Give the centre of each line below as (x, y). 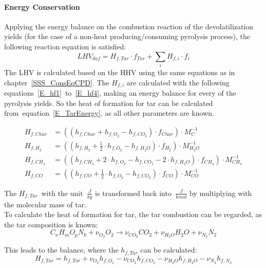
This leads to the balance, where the (61, 250)
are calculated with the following (178, 82)
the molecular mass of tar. (45, 204)
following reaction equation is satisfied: (65, 46)
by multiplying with (221, 193)
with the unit (62, 193)
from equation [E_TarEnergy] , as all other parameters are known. (109, 113)
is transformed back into (133, 193)
